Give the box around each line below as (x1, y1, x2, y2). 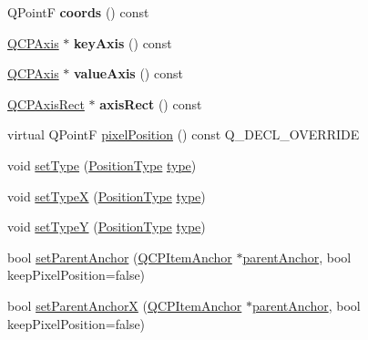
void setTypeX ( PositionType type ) (7, 186, 206, 205)
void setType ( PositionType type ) (7, 155, 197, 174)
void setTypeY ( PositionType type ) (7, 217, 206, 236)
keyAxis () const (74, 33, 172, 52)
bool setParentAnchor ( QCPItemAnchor (7, 247, 232, 266)
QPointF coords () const (7, 3, 149, 21)
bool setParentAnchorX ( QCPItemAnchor (7, 295, 242, 314)
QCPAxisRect (7, 94, 85, 113)
